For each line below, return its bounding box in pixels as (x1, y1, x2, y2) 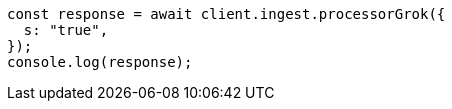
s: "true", (23, 22, 109, 38)
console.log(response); (7, 54, 193, 70)
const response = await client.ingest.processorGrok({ (7, 6, 446, 22)
